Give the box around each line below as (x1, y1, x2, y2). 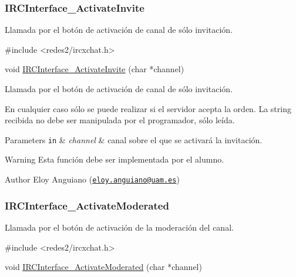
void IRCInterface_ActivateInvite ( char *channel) (5, 63, 184, 75)
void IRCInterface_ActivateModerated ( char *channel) (5, 261, 202, 273)
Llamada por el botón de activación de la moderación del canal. (5, 221, 234, 233)
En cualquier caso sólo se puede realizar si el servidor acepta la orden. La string (5, 102, 291, 114)
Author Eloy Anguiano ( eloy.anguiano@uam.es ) (5, 173, 180, 185)
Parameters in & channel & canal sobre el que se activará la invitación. (5, 133, 263, 146)
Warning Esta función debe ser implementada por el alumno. (5, 153, 224, 165)
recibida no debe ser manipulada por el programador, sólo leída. (5, 114, 235, 126)
